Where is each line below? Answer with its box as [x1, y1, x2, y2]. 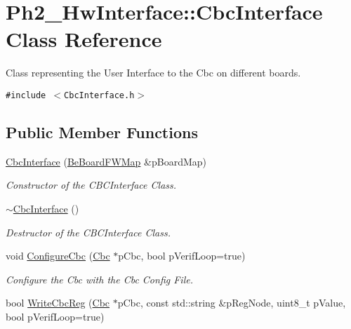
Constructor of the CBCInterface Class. [6, 177, 177, 192]
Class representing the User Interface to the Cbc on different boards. [6, 65, 301, 80]
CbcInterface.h [64, 90, 135, 100]
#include [6, 90, 46, 100]
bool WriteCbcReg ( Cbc [6, 295, 110, 310]
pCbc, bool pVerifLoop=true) [118, 248, 246, 263]
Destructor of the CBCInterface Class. [6, 224, 171, 239]
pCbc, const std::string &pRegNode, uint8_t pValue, [117, 295, 346, 310]
